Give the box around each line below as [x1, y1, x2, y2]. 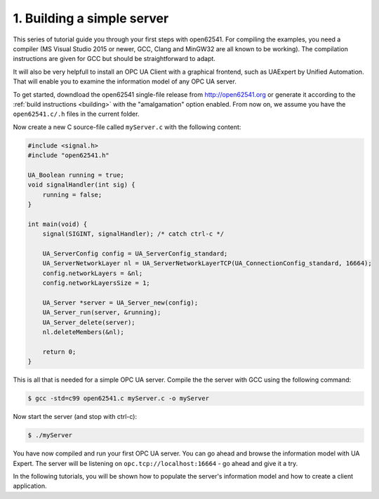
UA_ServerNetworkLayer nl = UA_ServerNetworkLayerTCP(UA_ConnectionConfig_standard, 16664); [42, 260, 372, 267]
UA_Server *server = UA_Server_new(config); [42, 298, 199, 307]
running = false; [42, 190, 102, 199]
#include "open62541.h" [27, 152, 110, 159]
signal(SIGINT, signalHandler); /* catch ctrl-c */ [42, 230, 225, 238]
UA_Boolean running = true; [27, 171, 124, 179]
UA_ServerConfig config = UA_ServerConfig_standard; [42, 249, 228, 258]
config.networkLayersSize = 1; [42, 279, 150, 287]
